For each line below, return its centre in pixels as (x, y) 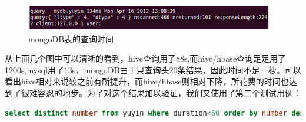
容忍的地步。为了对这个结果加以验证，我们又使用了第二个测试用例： (169, 92)
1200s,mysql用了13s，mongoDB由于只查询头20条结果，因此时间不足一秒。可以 (153, 70)
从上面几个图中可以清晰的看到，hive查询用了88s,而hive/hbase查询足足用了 (146, 58)
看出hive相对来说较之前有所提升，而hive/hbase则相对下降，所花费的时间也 (147, 81)
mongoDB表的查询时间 (71, 38)
